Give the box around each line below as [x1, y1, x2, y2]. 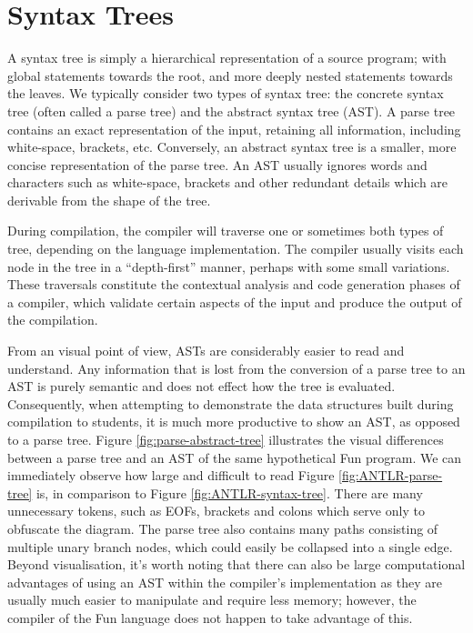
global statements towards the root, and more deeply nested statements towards [7, 65, 453, 85]
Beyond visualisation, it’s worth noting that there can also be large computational [7, 555, 466, 574]
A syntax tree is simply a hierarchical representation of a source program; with [7, 48, 447, 67]
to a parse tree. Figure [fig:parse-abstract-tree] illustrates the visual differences [7, 430, 444, 448]
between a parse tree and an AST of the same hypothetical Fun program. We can [7, 447, 462, 467]
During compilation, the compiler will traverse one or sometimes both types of [7, 221, 444, 240]
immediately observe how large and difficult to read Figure [7, 466, 335, 485]
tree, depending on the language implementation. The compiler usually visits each [7, 239, 464, 258]
